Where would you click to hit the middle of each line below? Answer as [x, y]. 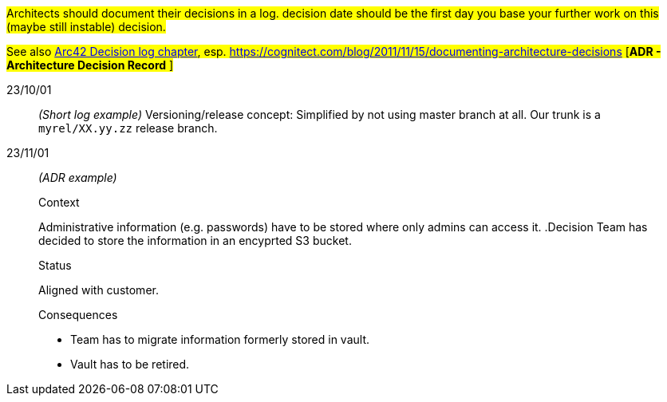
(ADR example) [78, 177]
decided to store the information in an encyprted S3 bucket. [195, 240]
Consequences [78, 315]
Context [59, 202]
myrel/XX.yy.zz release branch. [128, 128]
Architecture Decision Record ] [90, 65]
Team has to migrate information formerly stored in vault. [220, 339]
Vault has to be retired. [130, 364]
